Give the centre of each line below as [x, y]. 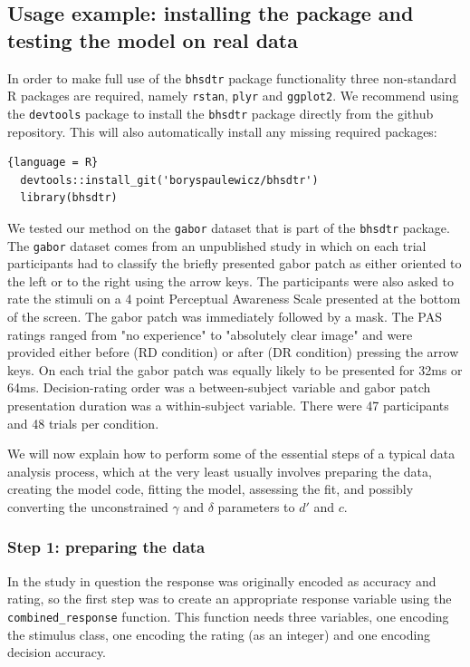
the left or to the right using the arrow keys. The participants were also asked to [230, 280]
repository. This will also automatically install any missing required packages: [222, 131]
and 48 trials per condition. [83, 423]
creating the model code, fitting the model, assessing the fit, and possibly [211, 489]
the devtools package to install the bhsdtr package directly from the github [221, 113]
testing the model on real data [153, 39]
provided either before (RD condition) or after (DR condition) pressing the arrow [233, 352]
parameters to [256, 506]
